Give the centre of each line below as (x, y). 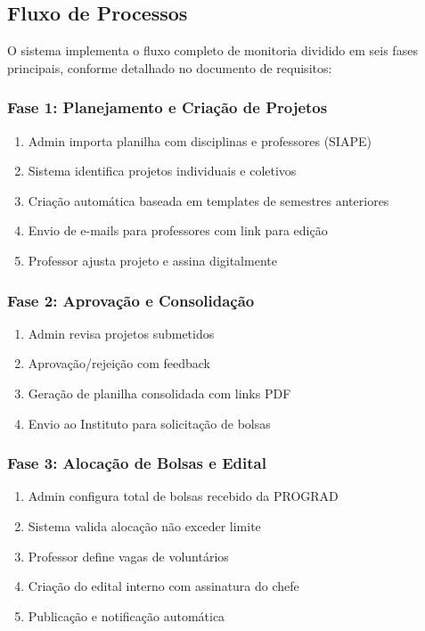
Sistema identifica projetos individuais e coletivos (162, 171)
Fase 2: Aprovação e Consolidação (131, 300)
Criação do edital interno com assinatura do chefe (163, 586)
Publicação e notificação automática (127, 615)
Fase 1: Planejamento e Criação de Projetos (168, 107)
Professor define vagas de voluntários (128, 556)
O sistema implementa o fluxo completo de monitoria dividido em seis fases (212, 50)
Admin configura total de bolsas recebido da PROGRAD (183, 496)
